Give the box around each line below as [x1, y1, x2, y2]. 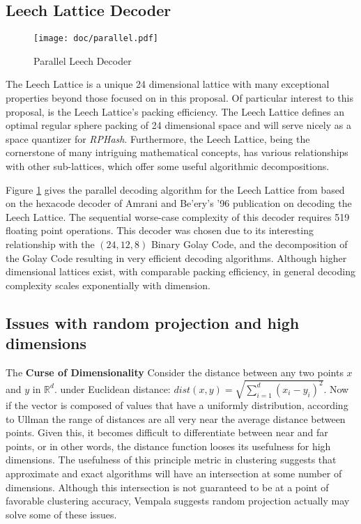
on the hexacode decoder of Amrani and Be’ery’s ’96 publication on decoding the [6, 196, 352, 210]
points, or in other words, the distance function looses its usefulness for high [6, 438, 331, 453]
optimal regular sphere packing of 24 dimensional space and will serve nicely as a [6, 118, 351, 132]
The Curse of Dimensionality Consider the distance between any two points [6, 364, 344, 379]
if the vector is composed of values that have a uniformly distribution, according [6, 398, 348, 413]
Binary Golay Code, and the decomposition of [151, 236, 348, 251]
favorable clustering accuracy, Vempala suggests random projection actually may [6, 493, 350, 508]
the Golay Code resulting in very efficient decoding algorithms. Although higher [6, 250, 347, 265]
